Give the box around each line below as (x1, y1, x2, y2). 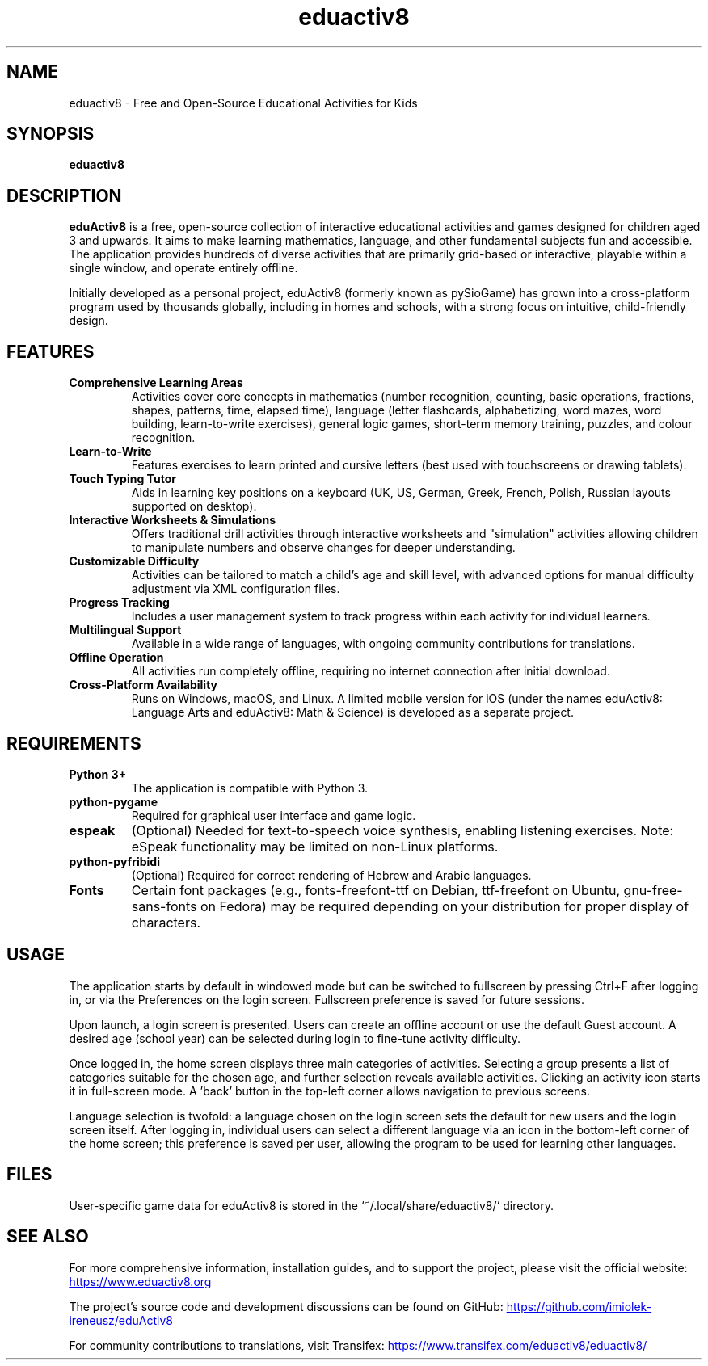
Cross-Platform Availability (69, 678, 218, 692)
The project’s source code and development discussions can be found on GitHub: (69, 1299, 504, 1313)
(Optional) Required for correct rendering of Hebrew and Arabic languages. (131, 868, 532, 882)
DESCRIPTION (6, 185, 122, 206)
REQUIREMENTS (6, 733, 141, 754)
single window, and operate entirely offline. (69, 261, 298, 275)
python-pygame (69, 794, 158, 809)
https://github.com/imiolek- (506, 1299, 652, 1313)
